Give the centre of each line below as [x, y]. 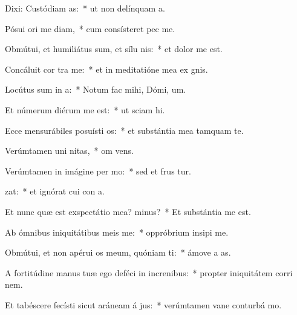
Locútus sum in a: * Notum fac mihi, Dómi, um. [96, 89]
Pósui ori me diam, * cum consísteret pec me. [90, 28]
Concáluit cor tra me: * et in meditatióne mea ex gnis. [106, 69]
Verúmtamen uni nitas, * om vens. [69, 151]
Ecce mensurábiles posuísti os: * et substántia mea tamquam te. [124, 130]
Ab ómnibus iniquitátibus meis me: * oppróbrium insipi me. [117, 232]
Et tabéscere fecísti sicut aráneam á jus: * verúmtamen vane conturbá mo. [143, 304]
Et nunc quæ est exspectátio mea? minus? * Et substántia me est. [128, 211]
